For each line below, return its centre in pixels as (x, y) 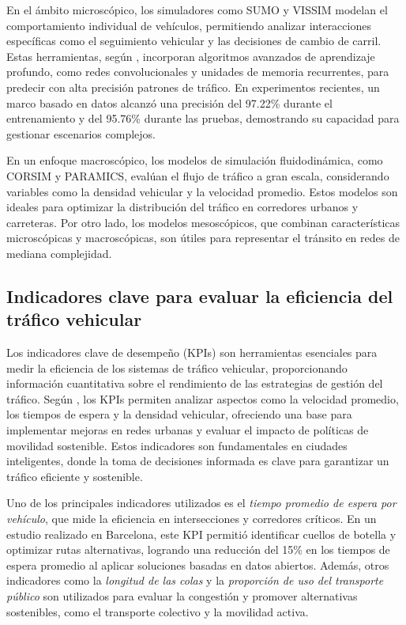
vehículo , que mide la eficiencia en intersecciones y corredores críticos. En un (192, 519)
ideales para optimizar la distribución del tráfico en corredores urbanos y (182, 207)
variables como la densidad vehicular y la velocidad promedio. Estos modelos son (202, 191)
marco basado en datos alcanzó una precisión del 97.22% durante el (169, 102)
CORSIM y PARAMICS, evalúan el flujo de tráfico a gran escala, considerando (198, 175)
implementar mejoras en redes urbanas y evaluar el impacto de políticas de (188, 430)
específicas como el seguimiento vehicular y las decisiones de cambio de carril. (194, 41)
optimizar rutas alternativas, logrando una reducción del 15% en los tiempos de (198, 549)
